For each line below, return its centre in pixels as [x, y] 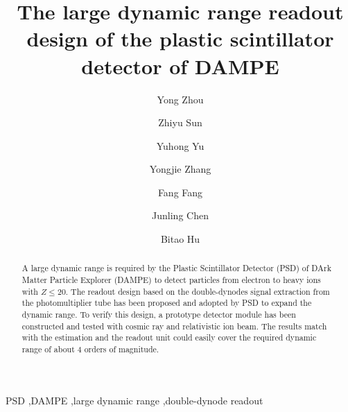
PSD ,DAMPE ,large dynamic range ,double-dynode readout [134, 400]
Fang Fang [180, 192]
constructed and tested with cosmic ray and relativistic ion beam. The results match [174, 326]
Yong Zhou [180, 99]
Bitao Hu [180, 239]
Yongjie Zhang [180, 169]
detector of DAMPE [180, 66]
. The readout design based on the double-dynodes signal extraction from [198, 291]
